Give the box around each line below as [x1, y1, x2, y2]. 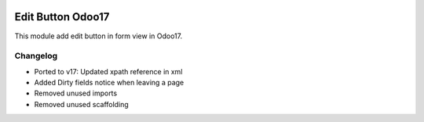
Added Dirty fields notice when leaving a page [34, 78, 185, 88]
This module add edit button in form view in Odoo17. [14, 31, 183, 41]
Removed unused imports [34, 88, 118, 98]
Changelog [14, 51, 58, 62]
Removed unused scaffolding [34, 99, 129, 109]
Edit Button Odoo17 [14, 10, 110, 23]
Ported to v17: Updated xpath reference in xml [34, 66, 183, 76]
